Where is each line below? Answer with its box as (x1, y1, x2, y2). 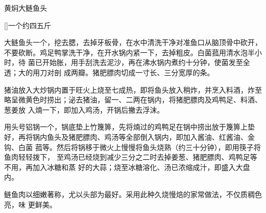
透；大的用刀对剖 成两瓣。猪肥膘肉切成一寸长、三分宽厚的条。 (4, 67, 214, 77)
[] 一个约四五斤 (4, 19, 51, 30)
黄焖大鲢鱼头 (4, 3, 47, 13)
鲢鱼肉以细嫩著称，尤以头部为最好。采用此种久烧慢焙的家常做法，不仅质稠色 (4, 188, 262, 199)
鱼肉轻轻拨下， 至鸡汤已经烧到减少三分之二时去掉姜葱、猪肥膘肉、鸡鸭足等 (4, 152, 257, 162)
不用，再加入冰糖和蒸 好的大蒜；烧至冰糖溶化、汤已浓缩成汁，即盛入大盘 (4, 161, 250, 172)
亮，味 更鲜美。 (4, 199, 57, 209)
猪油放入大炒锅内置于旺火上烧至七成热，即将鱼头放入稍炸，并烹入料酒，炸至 (4, 84, 262, 95)
